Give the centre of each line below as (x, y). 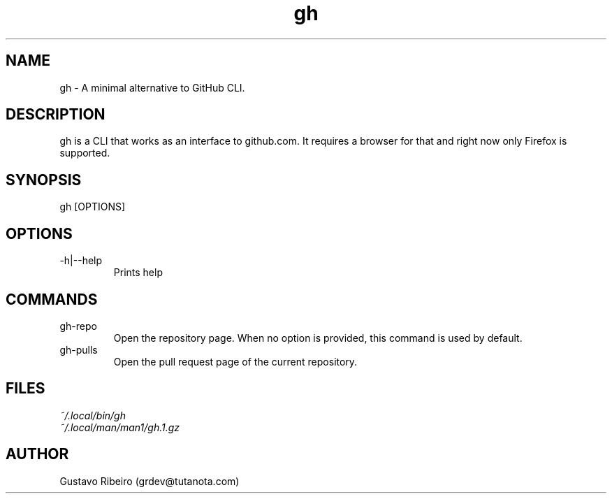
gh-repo (78, 326)
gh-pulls (79, 349)
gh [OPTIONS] (93, 207)
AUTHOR (37, 454)
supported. (85, 153)
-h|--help (81, 261)
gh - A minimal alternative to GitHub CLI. (152, 87)
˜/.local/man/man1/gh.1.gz (120, 427)
